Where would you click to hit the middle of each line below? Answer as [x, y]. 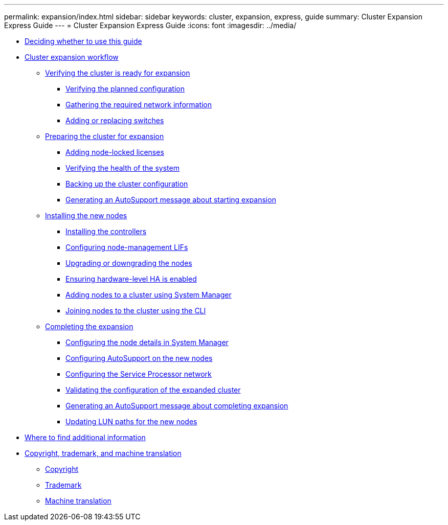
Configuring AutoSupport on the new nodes [139, 358]
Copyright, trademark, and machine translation [103, 453]
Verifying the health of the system [122, 168]
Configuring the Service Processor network [139, 374]
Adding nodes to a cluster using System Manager [149, 295]
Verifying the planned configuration [125, 89]
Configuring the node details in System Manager [147, 342]
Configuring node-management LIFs [127, 247]
